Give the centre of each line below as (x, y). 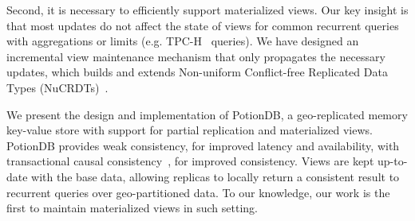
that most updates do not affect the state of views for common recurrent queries (203, 25)
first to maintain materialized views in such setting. (132, 208)
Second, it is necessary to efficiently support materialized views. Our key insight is (207, 10)
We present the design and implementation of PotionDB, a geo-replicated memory (207, 114)
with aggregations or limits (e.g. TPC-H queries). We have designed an (183, 41)
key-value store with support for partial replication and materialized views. (190, 130)
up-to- (393, 161)
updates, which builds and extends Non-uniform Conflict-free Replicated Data (197, 72)
